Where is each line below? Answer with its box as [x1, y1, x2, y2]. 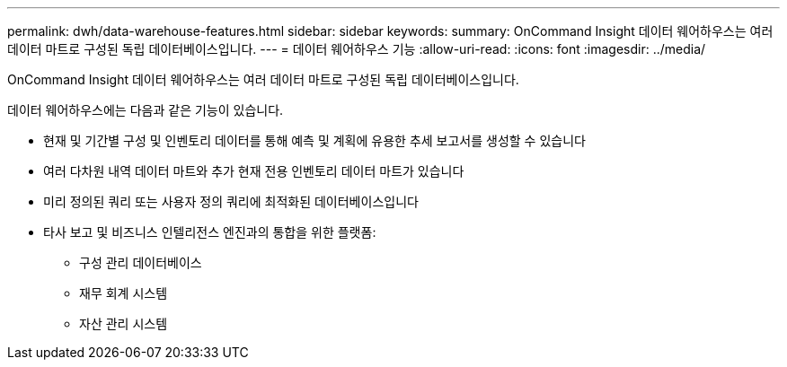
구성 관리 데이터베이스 [79, 255, 202, 270]
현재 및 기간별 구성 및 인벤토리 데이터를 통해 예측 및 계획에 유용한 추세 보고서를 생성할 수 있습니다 [43, 133, 586, 148]
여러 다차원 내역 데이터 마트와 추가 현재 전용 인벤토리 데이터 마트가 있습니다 [43, 163, 464, 179]
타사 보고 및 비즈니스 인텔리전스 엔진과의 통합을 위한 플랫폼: [43, 224, 376, 240]
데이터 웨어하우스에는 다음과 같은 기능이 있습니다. [7, 102, 284, 118]
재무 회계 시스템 [79, 285, 168, 301]
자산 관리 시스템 [79, 316, 168, 331]
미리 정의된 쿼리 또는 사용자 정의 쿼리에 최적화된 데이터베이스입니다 [43, 194, 419, 209]
